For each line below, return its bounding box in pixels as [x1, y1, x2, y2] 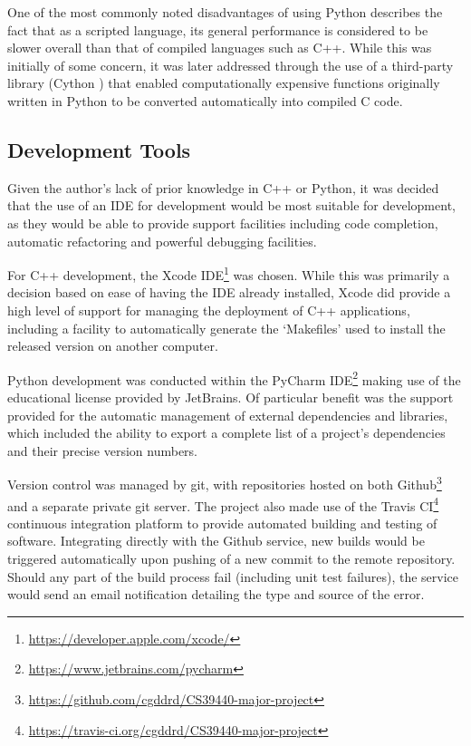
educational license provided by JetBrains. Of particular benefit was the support [7, 388, 454, 407]
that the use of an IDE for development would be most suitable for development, [7, 196, 456, 215]
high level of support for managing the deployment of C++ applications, [7, 300, 410, 319]
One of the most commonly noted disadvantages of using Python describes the [7, 3, 443, 21]
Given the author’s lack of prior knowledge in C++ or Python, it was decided [7, 178, 439, 197]
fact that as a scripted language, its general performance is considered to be [7, 20, 428, 39]
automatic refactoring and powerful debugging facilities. [7, 231, 317, 250]
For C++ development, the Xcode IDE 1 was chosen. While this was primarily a [7, 263, 450, 284]
